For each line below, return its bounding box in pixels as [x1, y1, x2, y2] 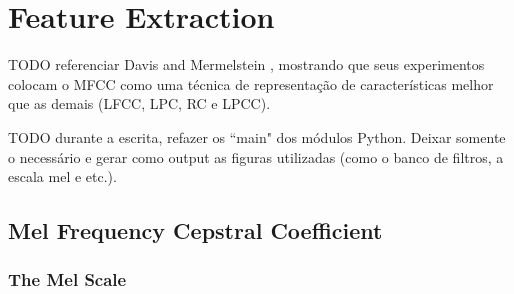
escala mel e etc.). [8, 166, 117, 187]
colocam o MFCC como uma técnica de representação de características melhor [8, 73, 494, 94]
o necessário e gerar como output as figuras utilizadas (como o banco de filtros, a [8, 146, 504, 167]
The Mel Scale [8, 267, 127, 292]
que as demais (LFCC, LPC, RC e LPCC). [8, 93, 271, 114]
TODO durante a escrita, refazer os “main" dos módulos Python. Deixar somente [8, 126, 506, 147]
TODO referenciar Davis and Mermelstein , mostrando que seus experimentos [8, 54, 485, 75]
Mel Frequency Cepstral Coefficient [8, 215, 383, 246]
